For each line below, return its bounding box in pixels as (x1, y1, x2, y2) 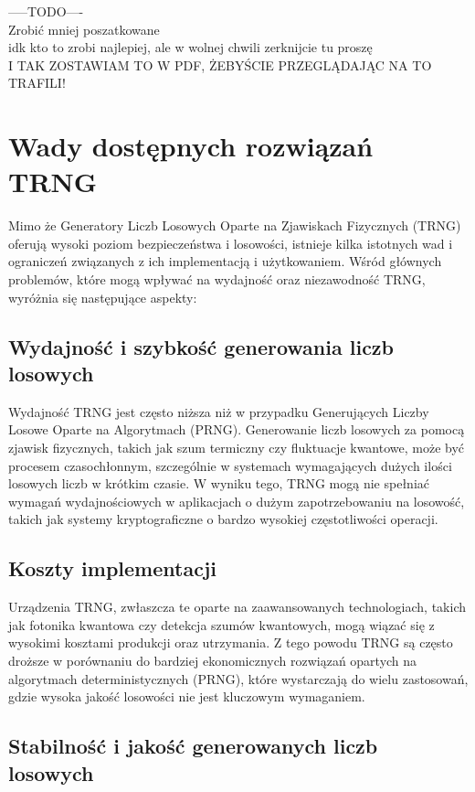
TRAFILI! (8, 73, 66, 92)
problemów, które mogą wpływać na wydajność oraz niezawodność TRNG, (8, 270, 426, 289)
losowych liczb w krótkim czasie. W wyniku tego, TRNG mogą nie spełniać (8, 474, 429, 493)
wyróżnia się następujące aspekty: (8, 287, 197, 306)
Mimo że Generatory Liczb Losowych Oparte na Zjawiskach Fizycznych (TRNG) (8, 216, 461, 235)
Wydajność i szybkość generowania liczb (8, 332, 395, 360)
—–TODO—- (8, 2, 84, 20)
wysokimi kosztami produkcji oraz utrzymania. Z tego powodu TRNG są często (8, 633, 453, 652)
